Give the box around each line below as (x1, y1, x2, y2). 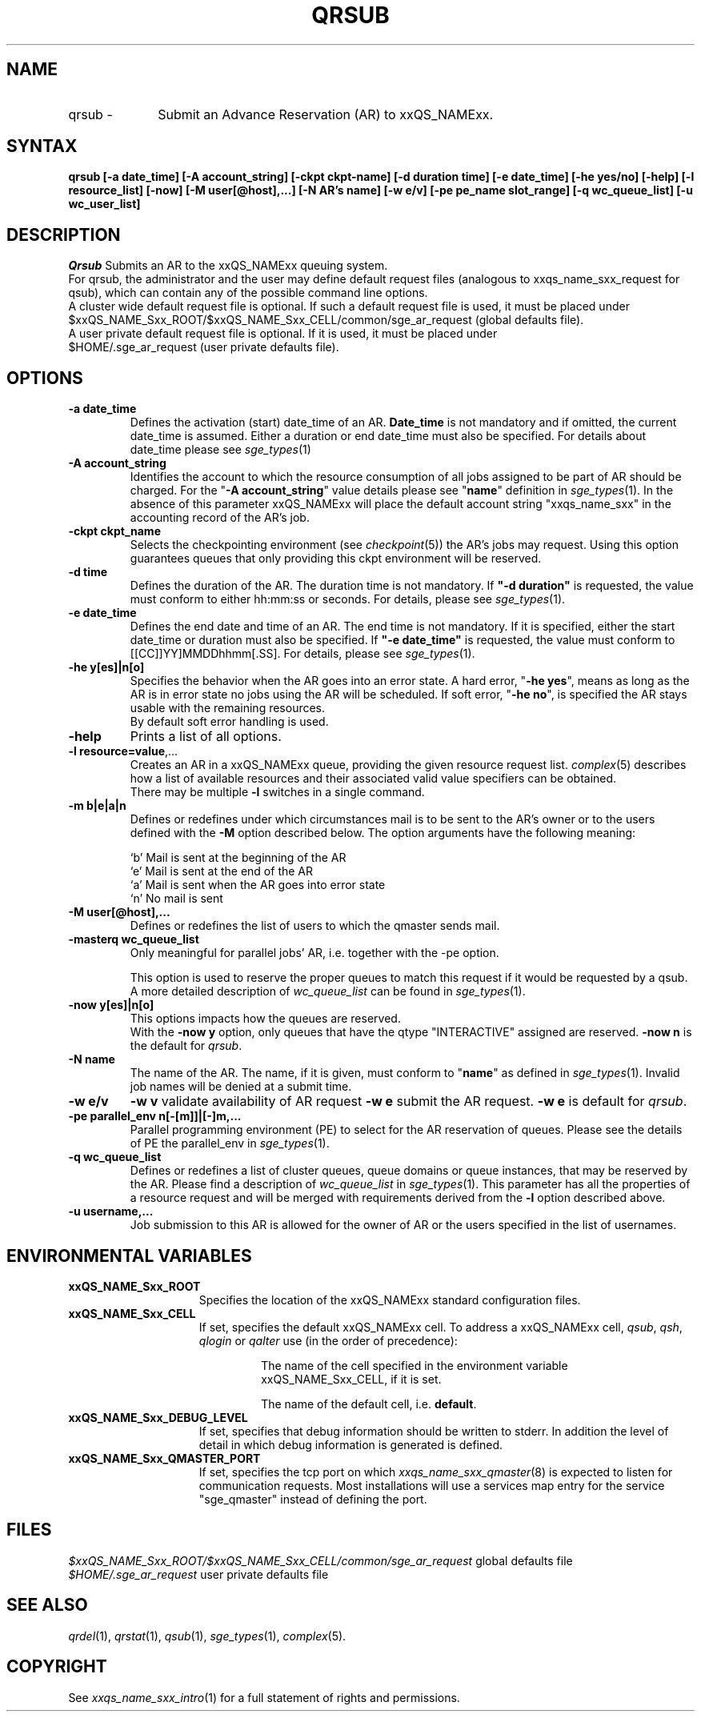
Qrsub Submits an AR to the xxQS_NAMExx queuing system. (68, 258, 388, 273)
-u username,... (68, 1204, 154, 1219)
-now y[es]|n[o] (68, 998, 154, 1012)
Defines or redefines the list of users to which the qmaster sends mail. (130, 919, 500, 933)
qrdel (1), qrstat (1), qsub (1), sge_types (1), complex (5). (68, 1628, 346, 1643)
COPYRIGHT (6, 1656, 107, 1677)
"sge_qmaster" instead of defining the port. (198, 1492, 427, 1506)
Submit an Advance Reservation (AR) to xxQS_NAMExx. (158, 106, 494, 122)
